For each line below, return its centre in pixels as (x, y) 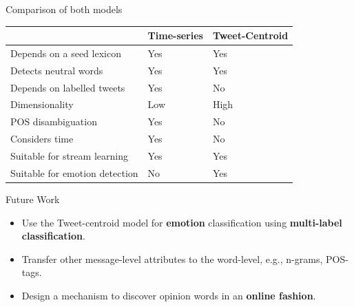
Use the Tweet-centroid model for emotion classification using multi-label (182, 222)
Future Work (33, 199)
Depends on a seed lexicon (66, 53)
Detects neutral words (57, 70)
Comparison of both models (64, 9)
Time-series (175, 35)
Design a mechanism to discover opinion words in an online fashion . (169, 295)
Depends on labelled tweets (68, 87)
